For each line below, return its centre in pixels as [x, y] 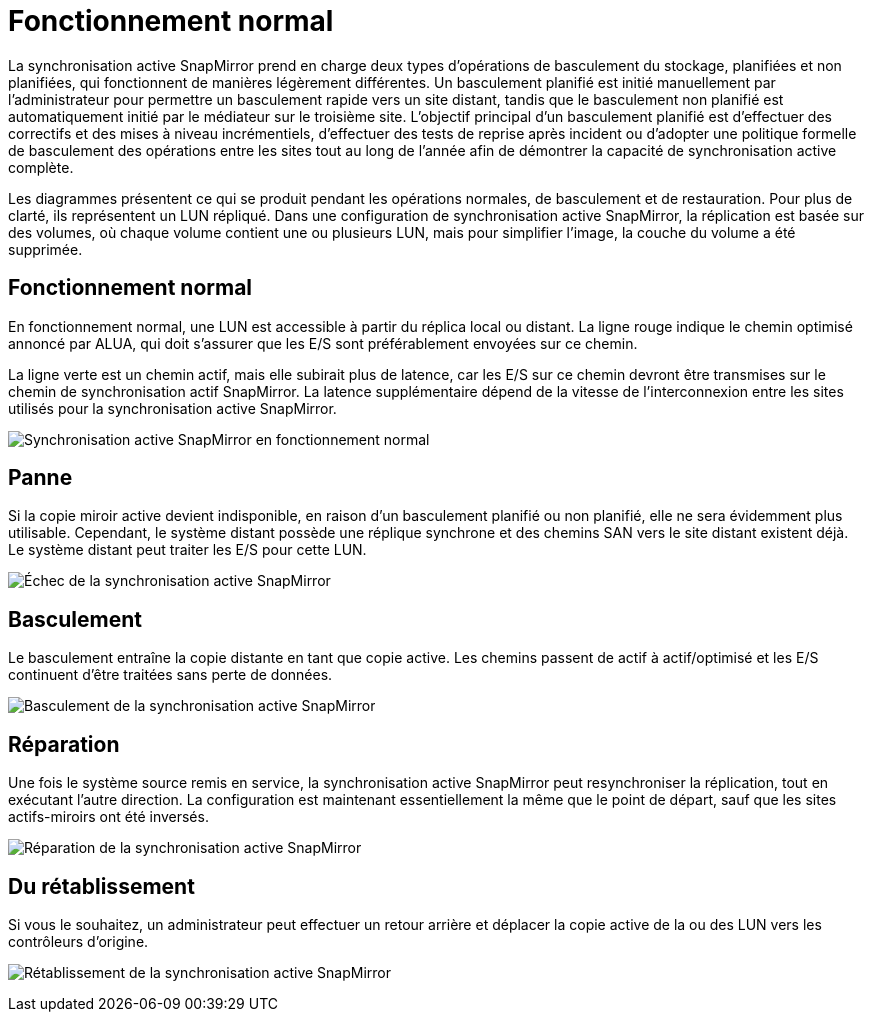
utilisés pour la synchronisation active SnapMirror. [172, 408]
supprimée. [45, 249]
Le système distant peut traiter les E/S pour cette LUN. [187, 550]
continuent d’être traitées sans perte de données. [170, 675]
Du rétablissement [101, 886]
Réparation [64, 744]
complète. [41, 167]
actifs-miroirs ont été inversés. [108, 817]
